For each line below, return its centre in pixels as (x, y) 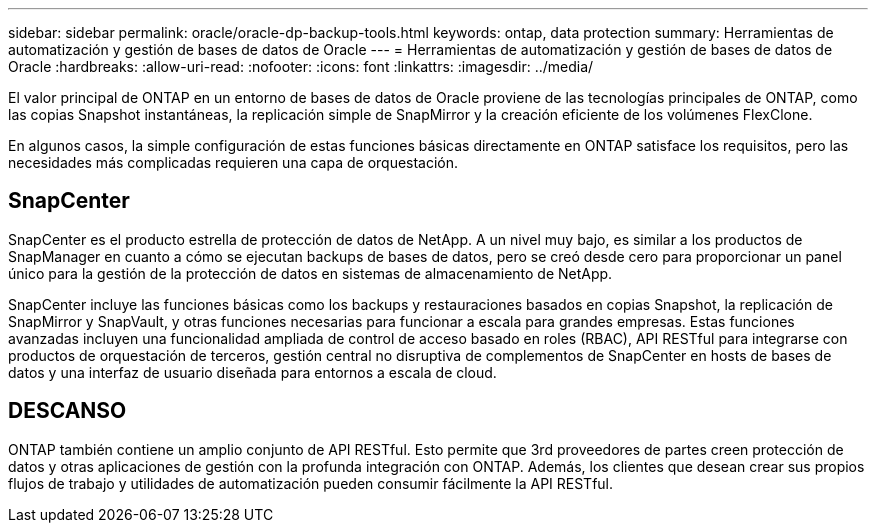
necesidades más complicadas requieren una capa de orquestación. (233, 162)
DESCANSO (67, 411)
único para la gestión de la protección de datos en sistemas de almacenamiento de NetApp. (310, 273)
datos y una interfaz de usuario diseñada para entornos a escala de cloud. (252, 372)
